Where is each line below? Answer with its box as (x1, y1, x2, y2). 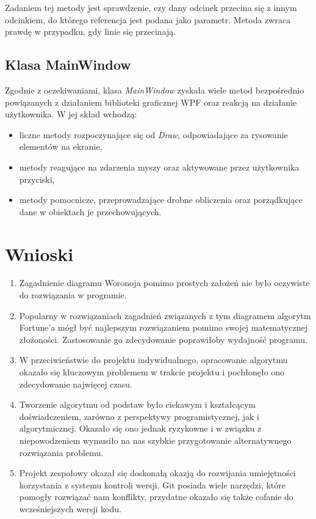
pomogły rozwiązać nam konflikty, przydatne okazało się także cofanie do (19, 490, 293, 503)
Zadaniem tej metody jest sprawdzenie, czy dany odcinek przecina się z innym (5, 1, 297, 13)
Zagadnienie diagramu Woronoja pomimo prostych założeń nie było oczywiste (19, 276, 310, 289)
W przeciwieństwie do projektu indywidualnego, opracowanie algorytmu (19, 353, 288, 366)
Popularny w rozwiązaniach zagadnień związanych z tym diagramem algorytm (19, 309, 311, 322)
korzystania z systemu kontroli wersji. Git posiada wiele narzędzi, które (19, 478, 286, 491)
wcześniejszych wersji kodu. (19, 502, 121, 515)
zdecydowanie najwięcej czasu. (19, 377, 132, 390)
